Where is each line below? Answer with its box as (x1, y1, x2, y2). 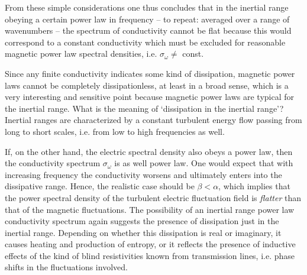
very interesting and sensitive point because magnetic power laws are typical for (5, 90, 295, 103)
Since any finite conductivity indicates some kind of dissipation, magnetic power (5, 67, 295, 79)
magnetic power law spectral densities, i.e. (5, 47, 157, 60)
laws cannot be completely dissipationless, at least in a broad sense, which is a (5, 79, 289, 91)
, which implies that (218, 180, 290, 192)
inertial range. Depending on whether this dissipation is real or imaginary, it (5, 226, 282, 238)
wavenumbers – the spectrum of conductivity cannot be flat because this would (5, 24, 292, 37)
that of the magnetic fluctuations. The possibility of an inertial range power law (5, 203, 295, 215)
